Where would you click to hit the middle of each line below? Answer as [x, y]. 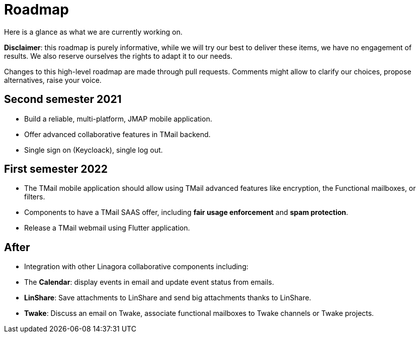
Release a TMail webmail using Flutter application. [107, 228]
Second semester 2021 [63, 99]
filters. [35, 197]
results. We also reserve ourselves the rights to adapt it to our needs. [118, 56]
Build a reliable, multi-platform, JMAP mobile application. [118, 119]
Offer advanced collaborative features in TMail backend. [117, 134]
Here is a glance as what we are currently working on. [93, 32]
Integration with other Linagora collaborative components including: [136, 267]
